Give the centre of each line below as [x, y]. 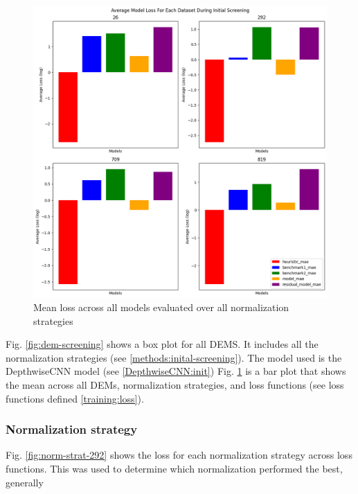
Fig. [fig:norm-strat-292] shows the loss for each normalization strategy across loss [179, 455]
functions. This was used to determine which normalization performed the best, [174, 469]
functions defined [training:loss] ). [75, 398]
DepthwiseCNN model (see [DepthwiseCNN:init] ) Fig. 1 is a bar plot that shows [176, 371]
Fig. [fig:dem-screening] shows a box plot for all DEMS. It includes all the [162, 344]
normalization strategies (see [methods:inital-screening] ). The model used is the [174, 357]
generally [25, 482]
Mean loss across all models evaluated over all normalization [161, 307]
